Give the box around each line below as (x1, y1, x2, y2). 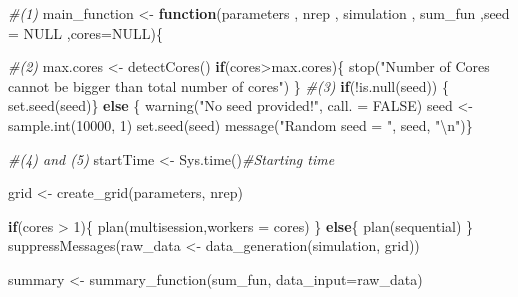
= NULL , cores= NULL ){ (8, 22, 163, 43)
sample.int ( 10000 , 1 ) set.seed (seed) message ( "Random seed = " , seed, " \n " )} (8, 114, 473, 135)
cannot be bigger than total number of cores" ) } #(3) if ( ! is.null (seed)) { (8, 75, 449, 96)
